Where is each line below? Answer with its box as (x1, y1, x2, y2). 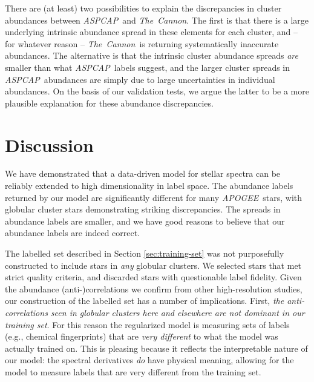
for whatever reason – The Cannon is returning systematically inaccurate (5, 37, 279, 50)
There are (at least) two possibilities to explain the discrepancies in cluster (5, 2, 282, 14)
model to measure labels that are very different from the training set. (5, 365, 261, 378)
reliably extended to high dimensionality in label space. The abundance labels (5, 179, 293, 192)
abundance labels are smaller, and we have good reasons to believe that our (5, 214, 285, 227)
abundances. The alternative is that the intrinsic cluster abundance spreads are (5, 49, 298, 62)
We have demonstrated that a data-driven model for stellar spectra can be (5, 167, 281, 180)
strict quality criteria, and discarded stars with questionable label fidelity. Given (5, 271, 302, 283)
